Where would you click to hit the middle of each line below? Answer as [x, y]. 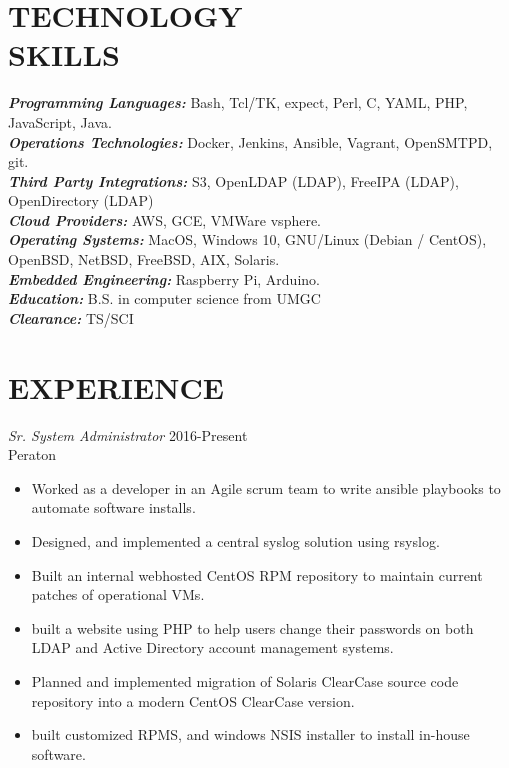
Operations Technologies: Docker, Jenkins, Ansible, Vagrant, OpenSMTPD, [250, 141]
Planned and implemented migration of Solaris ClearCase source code [245, 680]
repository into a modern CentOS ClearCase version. [193, 700]
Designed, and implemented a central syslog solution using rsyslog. [235, 540]
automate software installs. [113, 507]
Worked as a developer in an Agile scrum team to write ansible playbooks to [266, 487]
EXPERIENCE [116, 386]
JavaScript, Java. [60, 121]
